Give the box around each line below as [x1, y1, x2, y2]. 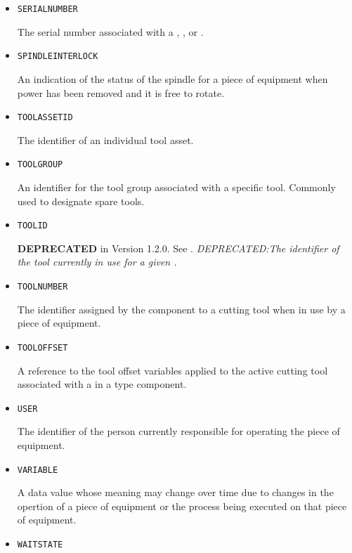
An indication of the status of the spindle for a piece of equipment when [17, 71, 328, 86]
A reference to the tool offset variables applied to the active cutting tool [17, 363, 328, 377]
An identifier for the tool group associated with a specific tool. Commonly [17, 180, 336, 194]
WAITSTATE [17, 540, 63, 549]
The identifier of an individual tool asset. [17, 132, 194, 147]
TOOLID [17, 221, 48, 231]
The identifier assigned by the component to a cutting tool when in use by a [17, 301, 346, 316]
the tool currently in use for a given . [17, 254, 177, 269]
